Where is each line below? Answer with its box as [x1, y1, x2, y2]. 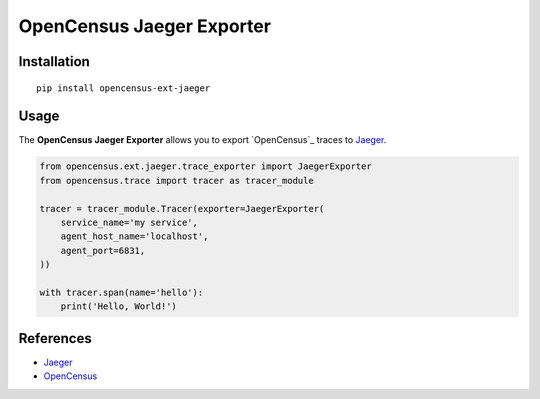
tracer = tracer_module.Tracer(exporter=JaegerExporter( [39, 203, 325, 214]
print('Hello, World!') [60, 301, 177, 312]
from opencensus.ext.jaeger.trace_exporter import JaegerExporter [39, 161, 372, 172]
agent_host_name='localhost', [60, 231, 209, 242]
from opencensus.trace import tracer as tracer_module [39, 175, 314, 186]
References [18, 330, 92, 347]
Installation [18, 53, 90, 70]
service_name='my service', [60, 217, 199, 229]
